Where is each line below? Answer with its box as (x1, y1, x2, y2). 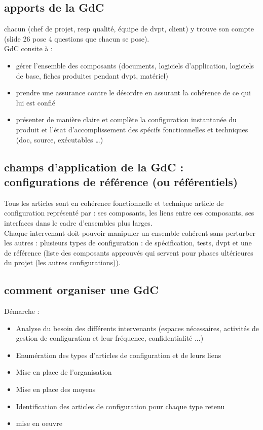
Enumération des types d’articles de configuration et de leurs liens (16, 349, 221, 360)
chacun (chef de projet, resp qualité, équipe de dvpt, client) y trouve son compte (4, 23, 254, 34)
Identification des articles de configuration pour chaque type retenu (16, 401, 225, 411)
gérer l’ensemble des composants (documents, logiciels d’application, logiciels (16, 60, 254, 70)
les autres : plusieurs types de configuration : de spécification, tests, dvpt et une (4, 237, 252, 248)
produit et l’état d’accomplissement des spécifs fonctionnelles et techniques (16, 124, 248, 134)
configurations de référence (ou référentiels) (4, 173, 238, 189)
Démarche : (4, 306, 40, 316)
